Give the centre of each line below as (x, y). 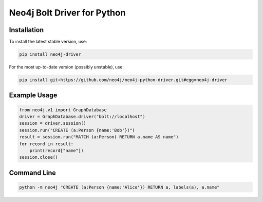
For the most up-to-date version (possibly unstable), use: (66, 67)
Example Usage (33, 95)
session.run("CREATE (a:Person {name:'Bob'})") (77, 130)
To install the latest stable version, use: (48, 42)
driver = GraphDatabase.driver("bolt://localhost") (82, 117)
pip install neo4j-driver (50, 54)
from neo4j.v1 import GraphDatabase (63, 110)
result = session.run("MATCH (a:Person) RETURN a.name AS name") (99, 137)
